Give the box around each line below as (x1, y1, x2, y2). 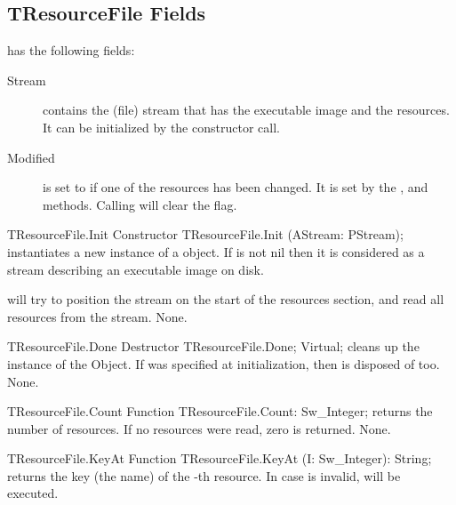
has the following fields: (7, 41, 135, 60)
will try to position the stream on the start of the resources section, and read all (7, 290, 444, 309)
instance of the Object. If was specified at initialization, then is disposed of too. (7, 354, 440, 373)
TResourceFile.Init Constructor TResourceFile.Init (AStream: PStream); (7, 225, 404, 244)
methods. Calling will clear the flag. (43, 195, 237, 213)
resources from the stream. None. (7, 307, 188, 325)
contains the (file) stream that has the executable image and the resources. (43, 100, 450, 119)
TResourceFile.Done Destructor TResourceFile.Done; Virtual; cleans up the (7, 337, 420, 356)
